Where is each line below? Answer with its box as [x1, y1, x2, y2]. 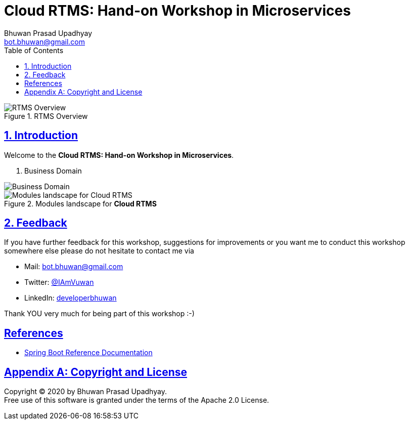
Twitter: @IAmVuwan [24, 278, 94, 287]
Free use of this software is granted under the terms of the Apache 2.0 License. [4, 396, 269, 405]
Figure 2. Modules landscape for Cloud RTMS [4, 199, 157, 208]
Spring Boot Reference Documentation [24, 348, 153, 357]
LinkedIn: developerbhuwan [24, 293, 117, 303]
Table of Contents [4, 46, 64, 55]
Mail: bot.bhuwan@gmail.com [24, 262, 123, 271]
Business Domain [24, 166, 82, 175]
